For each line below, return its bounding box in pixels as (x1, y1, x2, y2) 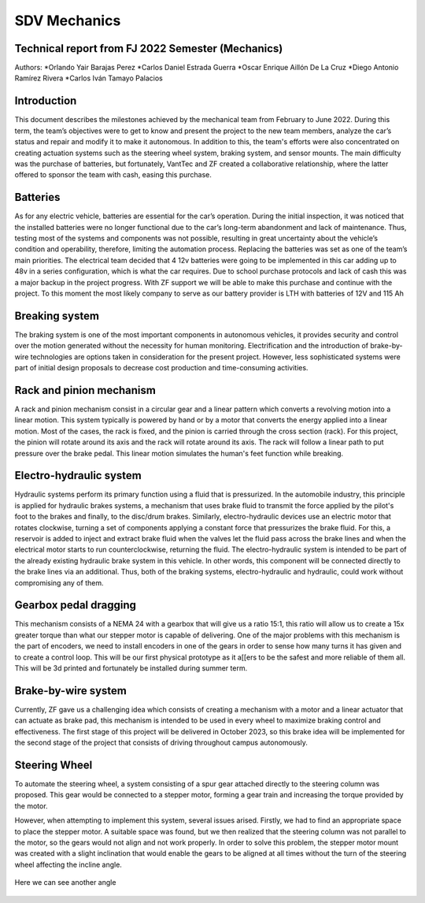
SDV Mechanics (14, 12, 121, 29)
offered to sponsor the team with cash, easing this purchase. (14, 170, 213, 180)
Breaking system (14, 309, 100, 322)
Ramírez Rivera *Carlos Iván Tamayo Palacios (14, 73, 163, 83)
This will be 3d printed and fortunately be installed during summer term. (14, 663, 248, 673)
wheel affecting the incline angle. (14, 860, 122, 869)
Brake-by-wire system (14, 684, 128, 697)
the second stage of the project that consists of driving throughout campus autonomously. (14, 738, 309, 748)
